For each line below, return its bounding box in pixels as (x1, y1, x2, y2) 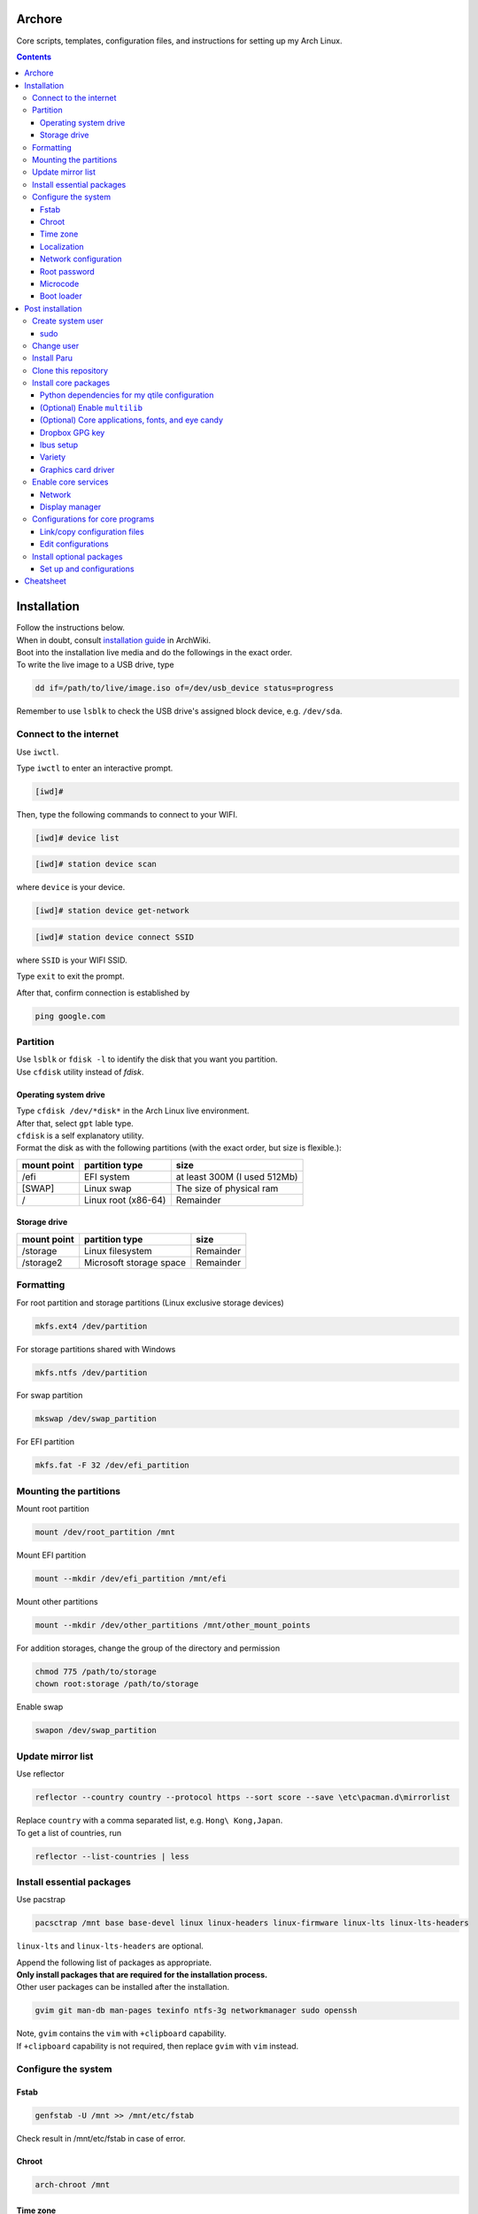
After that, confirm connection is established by (16, 987, 190, 998)
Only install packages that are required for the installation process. (16, 1969, 268, 1979)
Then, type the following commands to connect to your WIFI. (16, 809, 238, 819)
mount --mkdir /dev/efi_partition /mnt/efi (35, 1574, 227, 1584)
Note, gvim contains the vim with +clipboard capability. (16, 2028, 227, 2039)
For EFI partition (16, 1436, 75, 1447)
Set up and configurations (40, 563, 135, 574)
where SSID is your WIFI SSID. (16, 955, 127, 965)
